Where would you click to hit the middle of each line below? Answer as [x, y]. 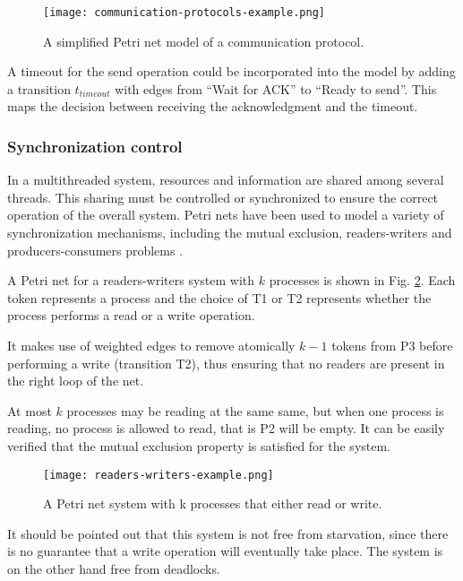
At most [30, 410]
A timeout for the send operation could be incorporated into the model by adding [231, 71]
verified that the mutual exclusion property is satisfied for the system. [199, 445]
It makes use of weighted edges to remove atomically [151, 345]
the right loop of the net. [76, 381]
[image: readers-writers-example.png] [159, 475]
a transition [39, 88]
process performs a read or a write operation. [131, 315]
